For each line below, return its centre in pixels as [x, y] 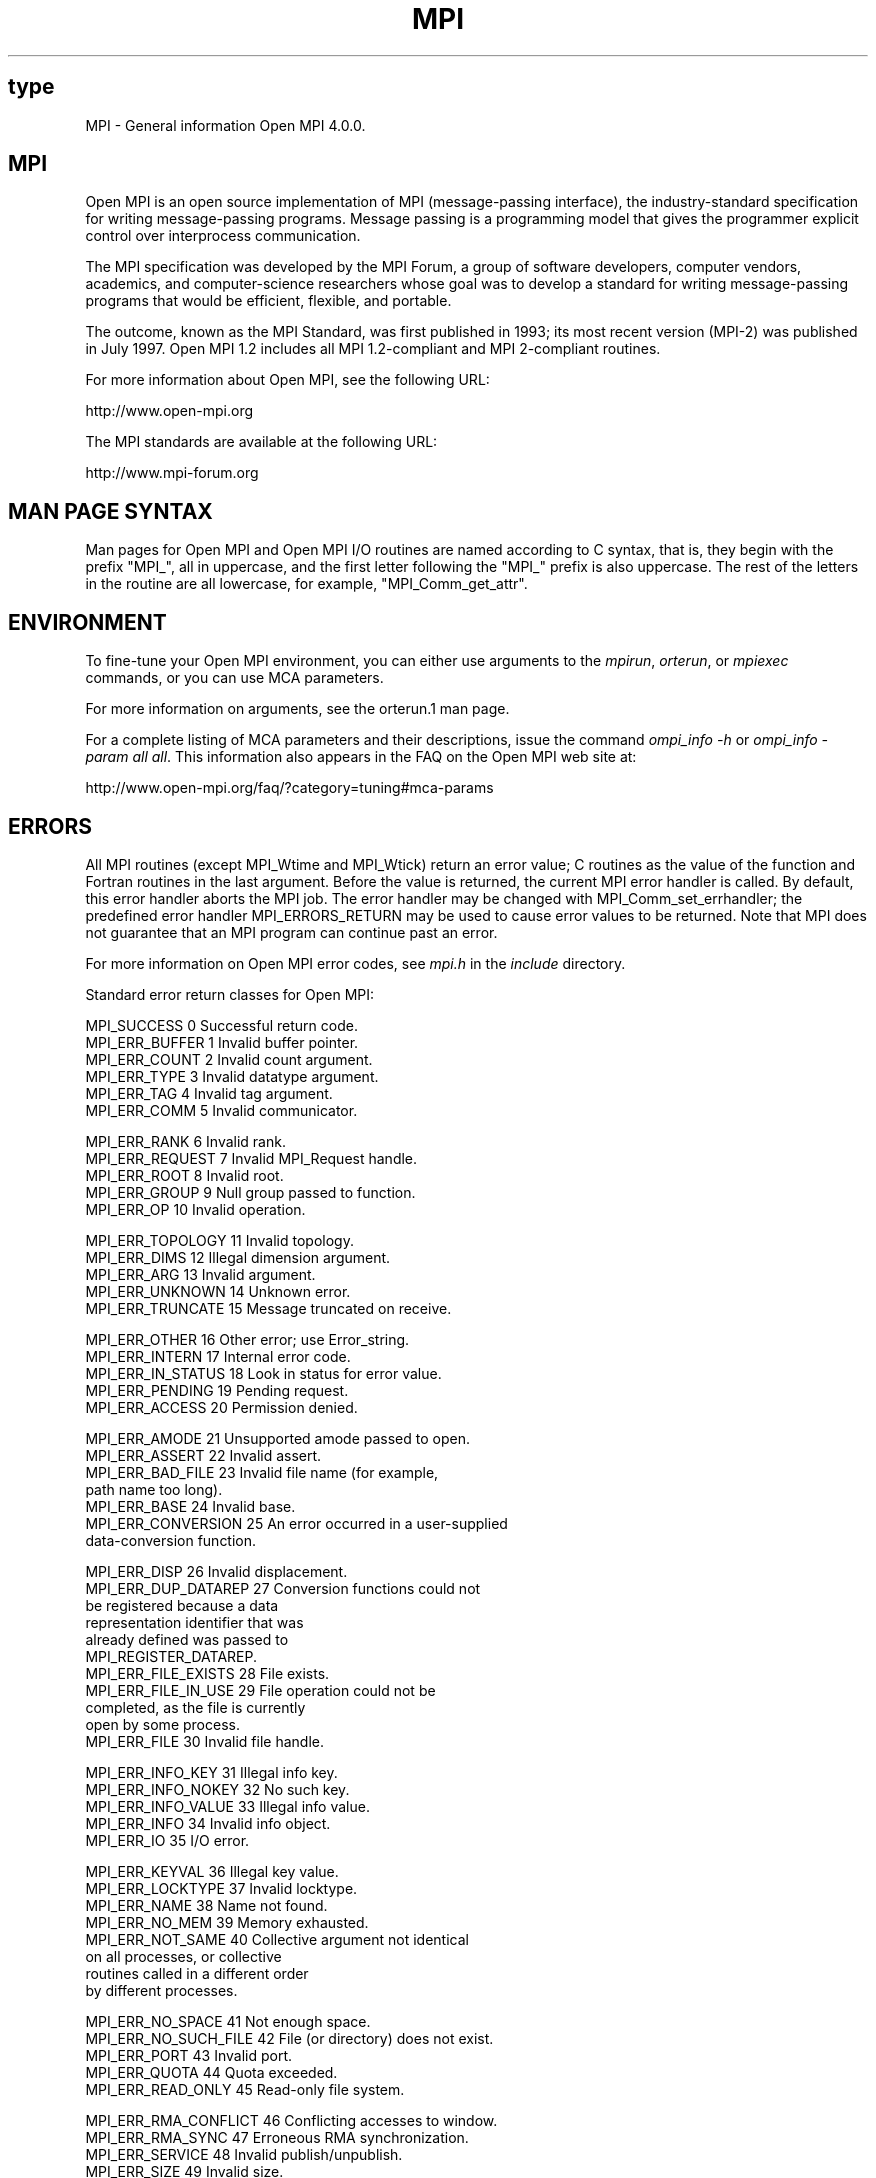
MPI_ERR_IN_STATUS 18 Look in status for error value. [263, 1373]
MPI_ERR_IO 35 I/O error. [167, 1840]
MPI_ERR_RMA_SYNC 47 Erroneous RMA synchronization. [277, 2137]
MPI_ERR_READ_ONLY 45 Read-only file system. [245, 2089]
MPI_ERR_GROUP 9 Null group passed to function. [250, 1192]
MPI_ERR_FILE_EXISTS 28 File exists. [207, 1673]
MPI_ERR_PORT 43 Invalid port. [188, 2055]
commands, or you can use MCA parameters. [234, 678]
